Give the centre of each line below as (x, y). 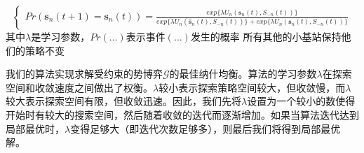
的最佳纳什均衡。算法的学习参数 (243, 74)
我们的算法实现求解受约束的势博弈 (84, 74)
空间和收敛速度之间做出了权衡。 (79, 87)
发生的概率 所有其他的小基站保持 (266, 36)
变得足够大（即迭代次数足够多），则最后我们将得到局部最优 (205, 128)
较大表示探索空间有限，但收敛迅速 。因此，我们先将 (123, 101)
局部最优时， (35, 128)
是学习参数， (61, 36)
